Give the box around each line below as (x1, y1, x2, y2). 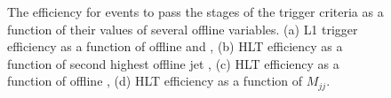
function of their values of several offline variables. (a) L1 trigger (7, 19, 358, 38)
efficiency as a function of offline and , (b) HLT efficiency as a (7, 37, 343, 56)
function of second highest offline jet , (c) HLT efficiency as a (7, 54, 339, 72)
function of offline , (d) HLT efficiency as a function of (7, 72, 303, 90)
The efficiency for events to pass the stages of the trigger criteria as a (7, 3, 384, 20)
